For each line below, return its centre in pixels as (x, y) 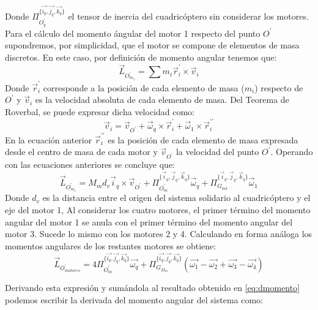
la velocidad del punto (217, 152)
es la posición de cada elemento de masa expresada (203, 139)
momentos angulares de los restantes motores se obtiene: (111, 245)
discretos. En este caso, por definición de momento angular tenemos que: (141, 57)
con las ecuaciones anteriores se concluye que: (90, 164)
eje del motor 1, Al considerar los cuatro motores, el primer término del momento (158, 210)
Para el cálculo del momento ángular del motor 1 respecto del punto (133, 33)
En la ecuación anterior (49, 139)
